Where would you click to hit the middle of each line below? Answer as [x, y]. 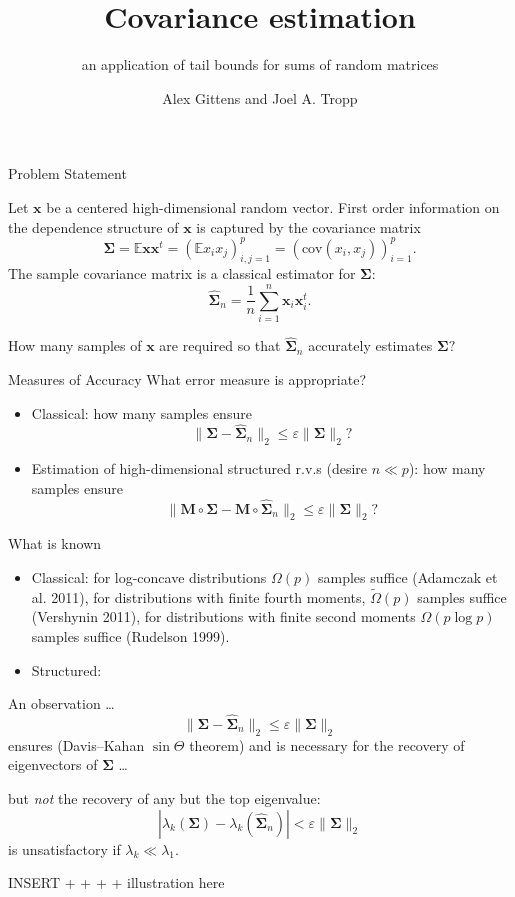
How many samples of [75, 345]
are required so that [220, 345]
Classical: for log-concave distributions [149, 576]
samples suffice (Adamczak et [407, 576]
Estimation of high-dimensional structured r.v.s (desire [199, 468]
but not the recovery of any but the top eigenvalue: [164, 797]
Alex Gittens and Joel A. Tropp [260, 97]
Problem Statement [67, 173]
